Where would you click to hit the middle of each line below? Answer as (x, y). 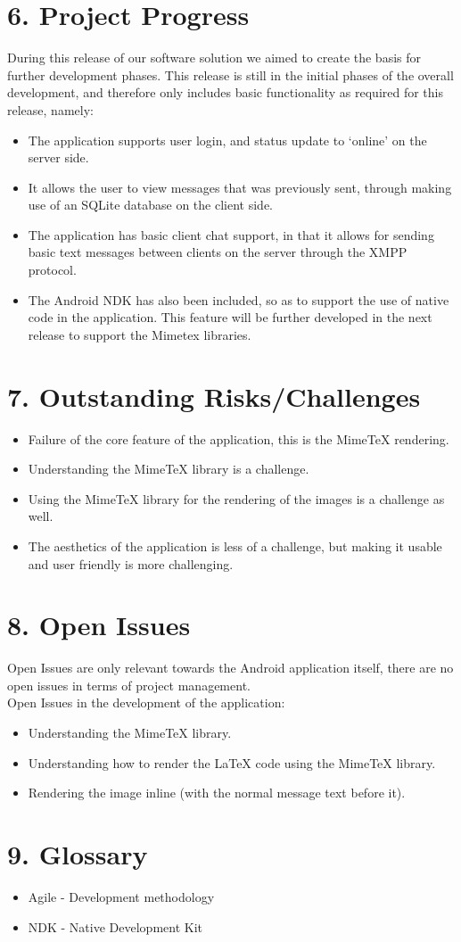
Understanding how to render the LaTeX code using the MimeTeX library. (232, 762)
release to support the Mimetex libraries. (140, 334)
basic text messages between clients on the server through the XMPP (218, 252)
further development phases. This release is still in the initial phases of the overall (230, 74)
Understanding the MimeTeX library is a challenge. (169, 469)
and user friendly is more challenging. (131, 563)
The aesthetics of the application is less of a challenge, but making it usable (235, 545)
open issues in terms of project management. (129, 685)
